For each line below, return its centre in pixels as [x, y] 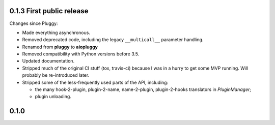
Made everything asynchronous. [56, 33]
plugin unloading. [53, 97]
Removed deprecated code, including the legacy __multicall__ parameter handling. [113, 40]
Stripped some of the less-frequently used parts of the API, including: [95, 82]
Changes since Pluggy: [34, 23]
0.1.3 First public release [49, 11]
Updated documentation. [48, 61]
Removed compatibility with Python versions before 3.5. [81, 54]
